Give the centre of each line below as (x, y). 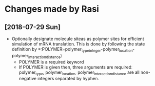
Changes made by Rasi (52, 9)
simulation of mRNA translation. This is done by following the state (78, 44)
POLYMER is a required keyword (51, 62)
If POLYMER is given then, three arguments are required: (76, 67)
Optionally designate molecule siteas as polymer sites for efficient (78, 39)
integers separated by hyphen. (68, 79)
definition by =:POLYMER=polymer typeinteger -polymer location (72, 50)
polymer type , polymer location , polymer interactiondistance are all (79, 73)
